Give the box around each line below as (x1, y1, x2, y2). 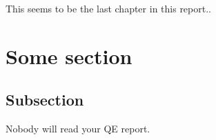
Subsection (6, 89, 84, 110)
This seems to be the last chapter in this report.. (6, 1, 211, 15)
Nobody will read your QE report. (6, 121, 150, 136)
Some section (6, 41, 132, 70)
